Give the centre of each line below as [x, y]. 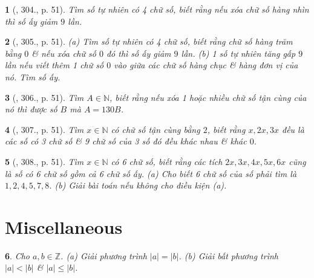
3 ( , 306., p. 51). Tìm [44, 97]
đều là [293, 129]
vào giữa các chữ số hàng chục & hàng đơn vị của [206, 65]
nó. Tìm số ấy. [33, 76]
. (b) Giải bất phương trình [228, 255]
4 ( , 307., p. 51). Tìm [44, 129]
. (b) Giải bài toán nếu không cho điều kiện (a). [138, 185]
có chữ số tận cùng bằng [155, 129]
